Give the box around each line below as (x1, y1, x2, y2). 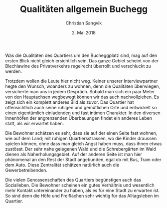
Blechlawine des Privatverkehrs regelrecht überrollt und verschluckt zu (5, 63, 151, 69)
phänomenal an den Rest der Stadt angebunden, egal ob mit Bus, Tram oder (5, 156, 162, 163)
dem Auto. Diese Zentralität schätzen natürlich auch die (5, 162, 120, 168)
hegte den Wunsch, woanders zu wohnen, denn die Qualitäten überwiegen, (5, 83, 161, 89)
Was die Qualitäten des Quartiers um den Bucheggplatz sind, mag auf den (5, 52, 158, 58)
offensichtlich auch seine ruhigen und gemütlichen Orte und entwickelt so (5, 104, 157, 110)
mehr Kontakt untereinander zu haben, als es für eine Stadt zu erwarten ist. (5, 187, 160, 193)
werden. (5, 68, 22, 74)
